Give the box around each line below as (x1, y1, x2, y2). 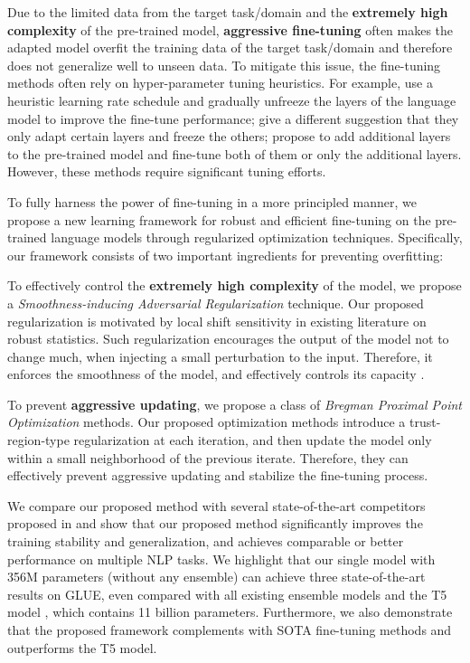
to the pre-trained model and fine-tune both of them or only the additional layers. (7, 144, 462, 163)
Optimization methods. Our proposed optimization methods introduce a (7, 412, 406, 431)
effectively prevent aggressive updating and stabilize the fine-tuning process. (7, 466, 428, 485)
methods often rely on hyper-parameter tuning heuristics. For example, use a (7, 73, 433, 92)
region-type (7, 431, 70, 450)
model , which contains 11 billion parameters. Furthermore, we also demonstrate (7, 602, 453, 621)
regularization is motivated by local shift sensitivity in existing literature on (7, 311, 427, 330)
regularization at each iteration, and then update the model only (73, 431, 432, 450)
